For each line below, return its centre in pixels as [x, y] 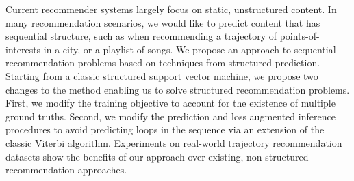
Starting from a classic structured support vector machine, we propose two [162, 75]
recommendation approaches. [66, 170]
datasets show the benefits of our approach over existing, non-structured [157, 156]
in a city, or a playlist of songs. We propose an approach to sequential [190, 49]
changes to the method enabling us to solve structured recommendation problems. [178, 89]
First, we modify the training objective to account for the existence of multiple [170, 103]
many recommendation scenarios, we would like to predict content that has [163, 22]
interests [23, 49]
